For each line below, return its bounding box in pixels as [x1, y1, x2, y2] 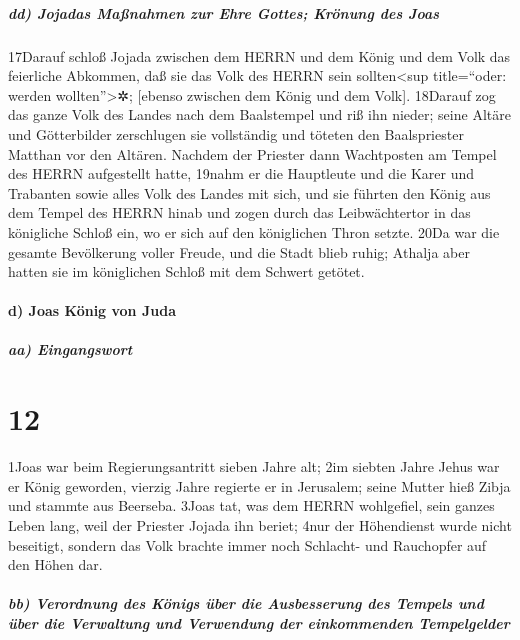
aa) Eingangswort [8, 339, 133, 360]
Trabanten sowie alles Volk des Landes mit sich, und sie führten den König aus [8, 182, 491, 203]
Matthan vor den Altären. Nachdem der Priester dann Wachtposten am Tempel [8, 143, 497, 164]
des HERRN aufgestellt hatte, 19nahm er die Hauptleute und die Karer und [8, 163, 474, 184]
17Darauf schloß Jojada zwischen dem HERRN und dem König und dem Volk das [8, 45, 511, 66]
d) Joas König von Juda [8, 300, 176, 321]
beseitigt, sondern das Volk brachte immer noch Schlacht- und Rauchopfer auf [8, 534, 487, 555]
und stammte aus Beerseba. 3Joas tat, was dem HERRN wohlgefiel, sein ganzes [8, 495, 495, 516]
